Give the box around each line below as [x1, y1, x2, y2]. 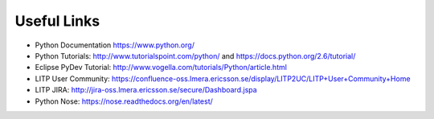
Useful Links [14, 12, 100, 30]
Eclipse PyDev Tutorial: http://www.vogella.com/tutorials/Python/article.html [35, 63, 287, 72]
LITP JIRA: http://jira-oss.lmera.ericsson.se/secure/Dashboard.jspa [35, 85, 257, 95]
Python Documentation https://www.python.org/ [35, 40, 194, 50]
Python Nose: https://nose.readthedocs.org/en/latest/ [35, 96, 213, 106]
